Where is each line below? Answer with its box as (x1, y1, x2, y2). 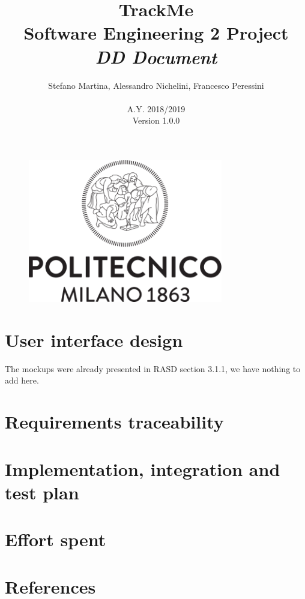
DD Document (95, 44, 217, 69)
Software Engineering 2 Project (23, 20, 289, 45)
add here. (5, 374, 39, 387)
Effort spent (5, 527, 106, 552)
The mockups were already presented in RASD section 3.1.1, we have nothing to (5, 362, 301, 375)
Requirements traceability (5, 409, 224, 434)
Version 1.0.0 (132, 114, 180, 127)
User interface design (5, 327, 183, 352)
